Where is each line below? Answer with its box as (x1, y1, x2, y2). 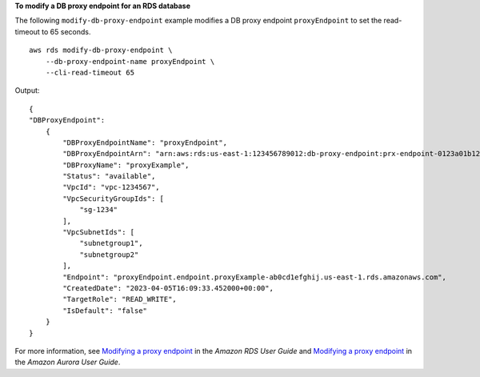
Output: (14, 86, 40, 95)
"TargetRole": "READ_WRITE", (62, 295, 178, 304)
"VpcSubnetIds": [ (62, 228, 135, 237)
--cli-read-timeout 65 (45, 68, 135, 77)
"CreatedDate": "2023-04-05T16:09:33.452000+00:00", (62, 283, 274, 292)
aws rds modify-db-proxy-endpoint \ (29, 46, 173, 55)
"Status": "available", (62, 172, 156, 181)
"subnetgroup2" (79, 250, 139, 259)
